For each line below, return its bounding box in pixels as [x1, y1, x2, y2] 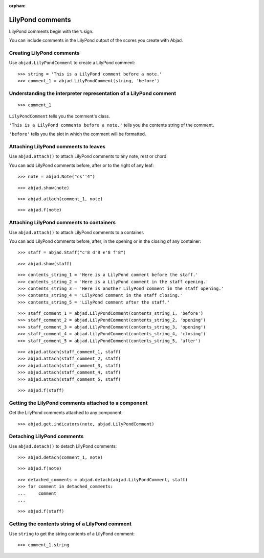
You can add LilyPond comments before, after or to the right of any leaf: [9, 162, 154, 168]
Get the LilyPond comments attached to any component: [9, 410, 123, 416]
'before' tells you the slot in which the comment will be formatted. [9, 131, 146, 137]
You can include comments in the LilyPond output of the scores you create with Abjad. [9, 37, 183, 44]
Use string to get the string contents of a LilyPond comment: [9, 531, 135, 536]
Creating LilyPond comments [9, 49, 80, 56]
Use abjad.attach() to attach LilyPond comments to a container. [9, 229, 144, 235]
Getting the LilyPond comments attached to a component [9, 399, 148, 406]
